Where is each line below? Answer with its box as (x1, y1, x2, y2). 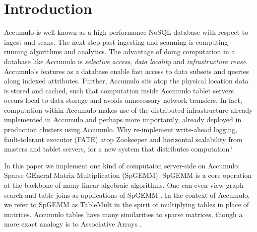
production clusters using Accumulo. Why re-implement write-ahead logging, (4, 124, 238, 135)
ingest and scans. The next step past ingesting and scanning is (4, 36, 194, 47)
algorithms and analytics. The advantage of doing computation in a (30, 46, 235, 57)
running (4, 46, 28, 57)
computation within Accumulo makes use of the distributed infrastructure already (4, 104, 253, 115)
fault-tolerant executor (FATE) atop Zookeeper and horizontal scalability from (4, 134, 243, 144)
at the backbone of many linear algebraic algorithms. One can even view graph (4, 180, 244, 190)
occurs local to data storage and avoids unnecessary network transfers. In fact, (4, 95, 242, 105)
